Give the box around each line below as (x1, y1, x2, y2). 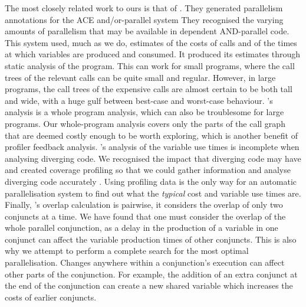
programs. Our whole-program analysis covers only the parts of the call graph (5, 117, 285, 129)
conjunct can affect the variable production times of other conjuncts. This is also (5, 233, 297, 245)
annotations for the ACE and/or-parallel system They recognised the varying (5, 13, 284, 25)
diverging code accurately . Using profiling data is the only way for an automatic (5, 175, 297, 187)
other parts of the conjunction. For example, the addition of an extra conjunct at (5, 267, 298, 280)
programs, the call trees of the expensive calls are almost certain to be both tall (5, 83, 292, 95)
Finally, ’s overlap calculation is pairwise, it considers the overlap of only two (5, 198, 283, 211)
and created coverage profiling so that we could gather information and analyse (5, 164, 291, 176)
